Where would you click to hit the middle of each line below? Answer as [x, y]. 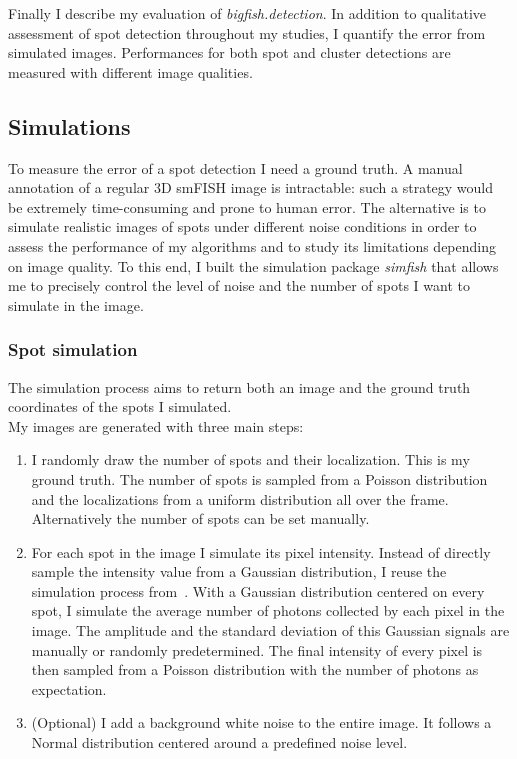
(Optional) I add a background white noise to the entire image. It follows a [261, 722]
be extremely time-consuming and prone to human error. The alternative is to [247, 206]
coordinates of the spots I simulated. [120, 406]
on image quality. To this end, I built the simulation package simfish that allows [253, 265]
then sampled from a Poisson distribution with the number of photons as [255, 669]
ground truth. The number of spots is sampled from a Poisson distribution [259, 478]
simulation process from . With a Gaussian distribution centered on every [258, 590]
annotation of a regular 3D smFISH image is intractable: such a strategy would [251, 187]
